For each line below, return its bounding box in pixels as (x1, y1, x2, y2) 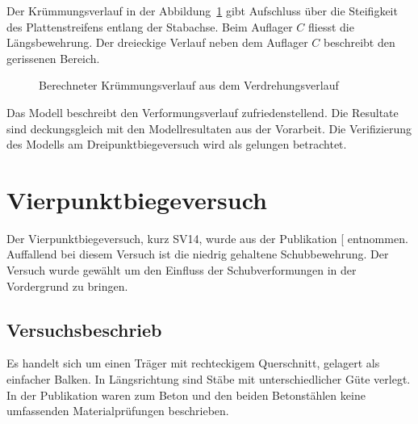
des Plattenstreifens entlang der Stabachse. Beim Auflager (6, 18, 293, 35)
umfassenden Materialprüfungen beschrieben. (6, 402, 229, 419)
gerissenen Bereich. (6, 49, 100, 66)
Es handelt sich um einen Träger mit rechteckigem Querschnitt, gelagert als (6, 355, 380, 372)
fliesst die (308, 18, 354, 35)
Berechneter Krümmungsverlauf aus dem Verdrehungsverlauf (39, 77, 339, 94)
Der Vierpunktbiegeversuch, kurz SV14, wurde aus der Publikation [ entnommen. (6, 229, 408, 246)
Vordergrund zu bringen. (6, 277, 128, 294)
